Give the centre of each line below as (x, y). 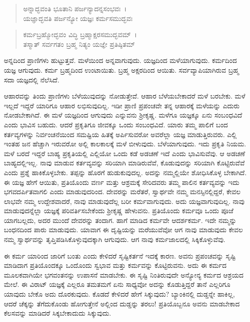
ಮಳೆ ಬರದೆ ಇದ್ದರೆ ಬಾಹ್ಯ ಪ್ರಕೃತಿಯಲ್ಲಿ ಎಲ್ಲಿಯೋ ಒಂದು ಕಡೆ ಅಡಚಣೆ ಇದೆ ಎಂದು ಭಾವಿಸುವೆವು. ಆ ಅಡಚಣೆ (125, 153)
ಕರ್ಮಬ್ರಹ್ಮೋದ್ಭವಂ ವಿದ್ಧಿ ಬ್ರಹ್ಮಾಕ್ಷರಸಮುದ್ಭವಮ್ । (80, 34)
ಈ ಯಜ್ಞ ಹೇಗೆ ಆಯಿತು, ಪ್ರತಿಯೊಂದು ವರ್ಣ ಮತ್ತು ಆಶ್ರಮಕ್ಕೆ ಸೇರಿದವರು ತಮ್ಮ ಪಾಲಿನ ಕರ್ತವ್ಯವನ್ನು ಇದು (122, 182)
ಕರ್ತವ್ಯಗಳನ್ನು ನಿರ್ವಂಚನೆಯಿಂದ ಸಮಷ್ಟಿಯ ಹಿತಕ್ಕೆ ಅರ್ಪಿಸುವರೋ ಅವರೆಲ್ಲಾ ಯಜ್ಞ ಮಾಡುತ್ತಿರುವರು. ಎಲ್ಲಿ (120, 134)
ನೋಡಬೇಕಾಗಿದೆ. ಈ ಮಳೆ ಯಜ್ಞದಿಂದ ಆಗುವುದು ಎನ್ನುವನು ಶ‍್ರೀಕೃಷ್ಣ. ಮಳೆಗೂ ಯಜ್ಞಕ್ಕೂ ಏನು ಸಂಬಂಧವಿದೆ (123, 115)
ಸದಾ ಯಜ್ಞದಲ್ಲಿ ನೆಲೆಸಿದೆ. (32, 79)
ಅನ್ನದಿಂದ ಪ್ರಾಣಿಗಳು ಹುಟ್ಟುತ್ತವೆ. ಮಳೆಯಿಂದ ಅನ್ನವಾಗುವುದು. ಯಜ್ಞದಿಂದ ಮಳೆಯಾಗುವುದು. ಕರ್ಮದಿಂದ (121, 60)
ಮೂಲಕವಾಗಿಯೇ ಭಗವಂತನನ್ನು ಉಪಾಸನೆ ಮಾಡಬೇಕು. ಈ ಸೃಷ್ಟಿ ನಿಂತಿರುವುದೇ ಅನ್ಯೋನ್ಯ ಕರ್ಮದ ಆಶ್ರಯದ (124, 274)
